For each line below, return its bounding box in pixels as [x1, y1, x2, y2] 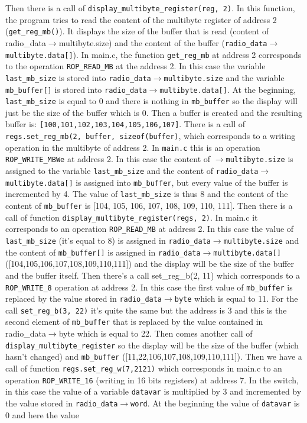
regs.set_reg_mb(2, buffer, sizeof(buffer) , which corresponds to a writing [5, 130, 296, 142]
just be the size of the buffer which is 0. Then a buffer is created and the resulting [5, 106, 302, 118]
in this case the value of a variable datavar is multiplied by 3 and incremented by [5, 385, 302, 398]
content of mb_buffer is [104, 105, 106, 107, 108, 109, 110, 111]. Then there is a [5, 199, 293, 212]
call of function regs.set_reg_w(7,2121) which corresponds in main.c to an [5, 362, 282, 374]
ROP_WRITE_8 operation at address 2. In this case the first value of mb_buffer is [5, 280, 293, 293]
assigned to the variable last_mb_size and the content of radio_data [5, 164, 259, 177]
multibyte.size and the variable [164, 71, 285, 83]
